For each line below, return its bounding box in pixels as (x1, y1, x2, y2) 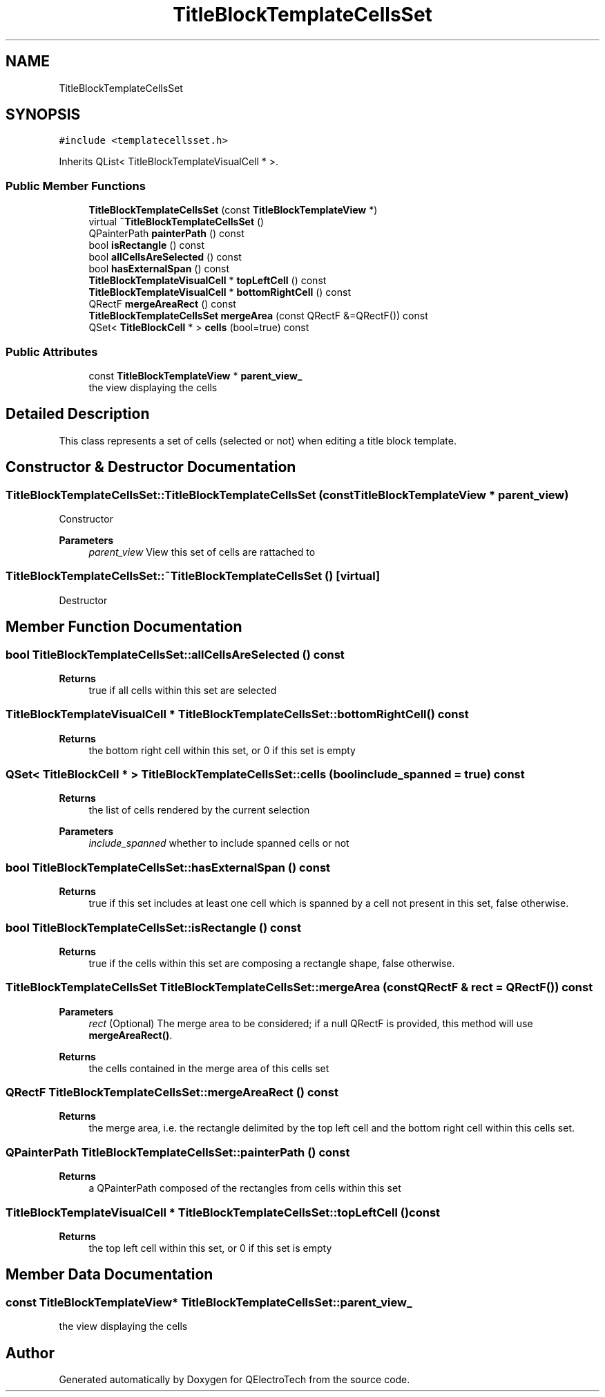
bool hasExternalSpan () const (88, 263, 230, 275)
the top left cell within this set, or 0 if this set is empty (88, 1241, 332, 1254)
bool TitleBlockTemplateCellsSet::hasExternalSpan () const (6, 860, 331, 874)
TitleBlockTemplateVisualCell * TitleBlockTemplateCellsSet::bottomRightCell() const (6, 707, 469, 722)
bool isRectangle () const (88, 239, 205, 252)
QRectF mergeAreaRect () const (88, 298, 236, 310)
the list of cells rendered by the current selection (88, 804, 310, 816)
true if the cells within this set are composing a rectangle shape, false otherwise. (88, 957, 455, 969)
